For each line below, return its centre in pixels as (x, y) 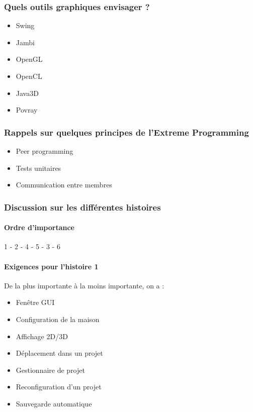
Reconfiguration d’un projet (59, 387)
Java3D (27, 93)
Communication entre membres (64, 185)
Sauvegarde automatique (54, 403)
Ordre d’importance (39, 227)
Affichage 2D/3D (42, 336)
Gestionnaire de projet (50, 370)
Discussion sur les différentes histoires (82, 207)
